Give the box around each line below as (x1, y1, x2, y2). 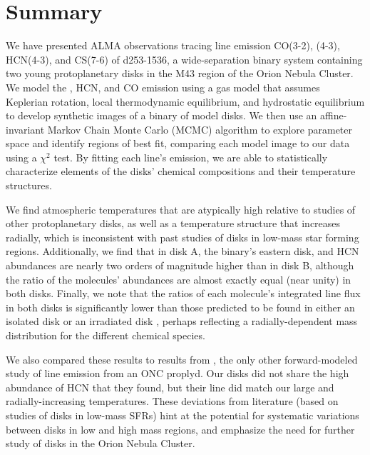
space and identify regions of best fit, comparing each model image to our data (6, 136, 350, 151)
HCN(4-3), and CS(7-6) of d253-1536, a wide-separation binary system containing (6, 51, 363, 66)
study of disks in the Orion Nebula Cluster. (6, 436, 195, 451)
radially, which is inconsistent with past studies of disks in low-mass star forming (6, 229, 359, 244)
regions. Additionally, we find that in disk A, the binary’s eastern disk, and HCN (6, 244, 359, 259)
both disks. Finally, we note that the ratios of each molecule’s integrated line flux (6, 286, 361, 301)
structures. (6, 178, 52, 193)
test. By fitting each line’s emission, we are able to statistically (53, 149, 328, 164)
